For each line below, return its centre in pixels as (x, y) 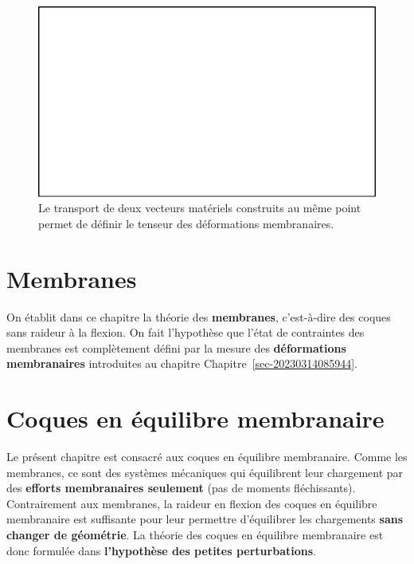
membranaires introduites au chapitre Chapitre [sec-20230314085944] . (182, 363)
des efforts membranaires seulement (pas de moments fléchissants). (181, 488)
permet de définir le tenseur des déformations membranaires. (186, 223)
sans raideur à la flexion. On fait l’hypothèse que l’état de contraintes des (186, 332)
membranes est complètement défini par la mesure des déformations (176, 347)
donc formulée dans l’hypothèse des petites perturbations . (161, 550)
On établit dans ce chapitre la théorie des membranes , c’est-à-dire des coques (199, 316)
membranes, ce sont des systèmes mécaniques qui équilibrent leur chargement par (205, 472)
